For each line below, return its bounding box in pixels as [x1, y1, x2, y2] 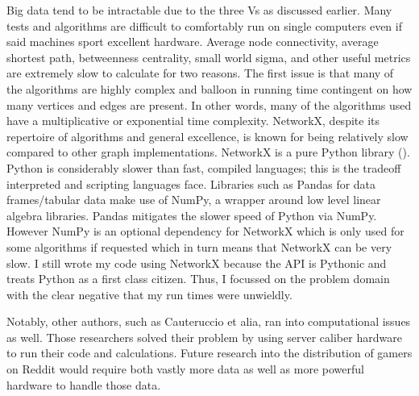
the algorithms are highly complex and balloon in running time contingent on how [6, 80, 413, 97]
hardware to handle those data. [6, 376, 161, 393]
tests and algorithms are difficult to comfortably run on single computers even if [6, 17, 402, 34]
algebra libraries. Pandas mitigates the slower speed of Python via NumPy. [6, 206, 377, 223]
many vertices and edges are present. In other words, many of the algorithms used [6, 96, 412, 113]
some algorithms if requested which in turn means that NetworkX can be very [6, 238, 392, 255]
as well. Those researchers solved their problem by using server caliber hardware [6, 328, 402, 345]
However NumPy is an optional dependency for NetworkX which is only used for [6, 223, 404, 240]
